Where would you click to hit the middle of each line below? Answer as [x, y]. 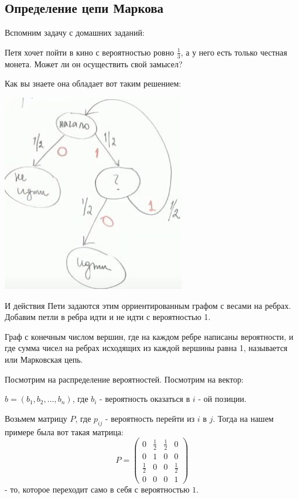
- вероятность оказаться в [145, 399]
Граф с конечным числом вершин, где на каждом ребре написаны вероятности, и [149, 336]
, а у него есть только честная [234, 52]
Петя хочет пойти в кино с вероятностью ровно [90, 52]
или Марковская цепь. [44, 359]
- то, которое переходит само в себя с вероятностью [97, 489]
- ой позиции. [222, 399]
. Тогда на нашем [243, 418]
